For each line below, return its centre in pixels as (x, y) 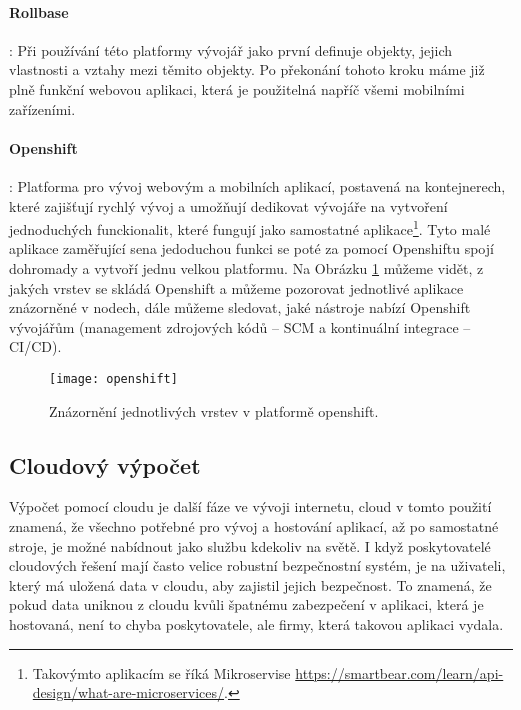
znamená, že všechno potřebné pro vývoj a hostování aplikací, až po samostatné (254, 526)
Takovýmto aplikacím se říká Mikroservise (161, 672)
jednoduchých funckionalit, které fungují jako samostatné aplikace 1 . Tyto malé (250, 227)
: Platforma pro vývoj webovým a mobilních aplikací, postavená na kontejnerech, (257, 185)
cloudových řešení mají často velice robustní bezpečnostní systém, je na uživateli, (257, 565)
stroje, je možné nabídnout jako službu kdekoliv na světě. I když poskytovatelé (250, 545)
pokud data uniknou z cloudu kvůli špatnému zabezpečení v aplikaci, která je (246, 604)
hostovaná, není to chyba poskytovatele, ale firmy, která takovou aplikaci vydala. (256, 623)
